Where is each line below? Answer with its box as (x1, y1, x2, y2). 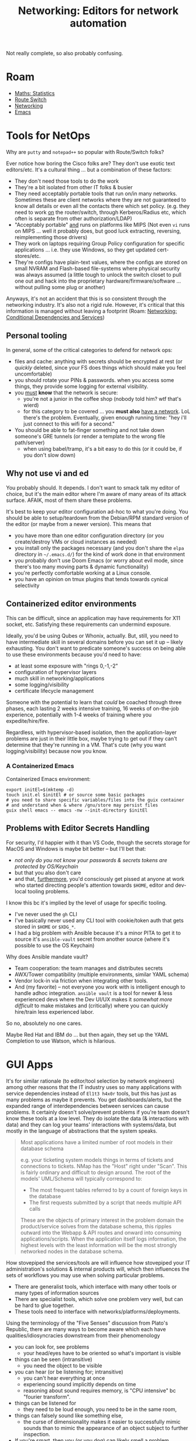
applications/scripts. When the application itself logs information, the (20, 1235, 187, 1242)
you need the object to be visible (23, 1362, 102, 1369)
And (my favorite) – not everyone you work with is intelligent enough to (14, 983, 185, 990)
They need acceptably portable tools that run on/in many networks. (14, 190, 177, 197)
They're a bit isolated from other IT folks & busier (14, 184, 133, 191)
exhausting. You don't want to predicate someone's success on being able (6, 645, 186, 652)
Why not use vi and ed (6, 468, 89, 478)
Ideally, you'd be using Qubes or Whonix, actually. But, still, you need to (6, 632, 179, 639)
